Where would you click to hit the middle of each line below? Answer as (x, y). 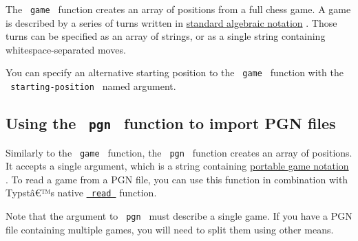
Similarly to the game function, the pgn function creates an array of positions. (179, 152)
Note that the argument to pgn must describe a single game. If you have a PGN (179, 216)
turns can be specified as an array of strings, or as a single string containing (166, 36)
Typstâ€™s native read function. (81, 193)
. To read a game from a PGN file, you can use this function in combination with (177, 179)
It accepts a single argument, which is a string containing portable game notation (177, 166)
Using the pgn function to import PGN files (171, 123)
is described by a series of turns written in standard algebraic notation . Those (171, 22)
